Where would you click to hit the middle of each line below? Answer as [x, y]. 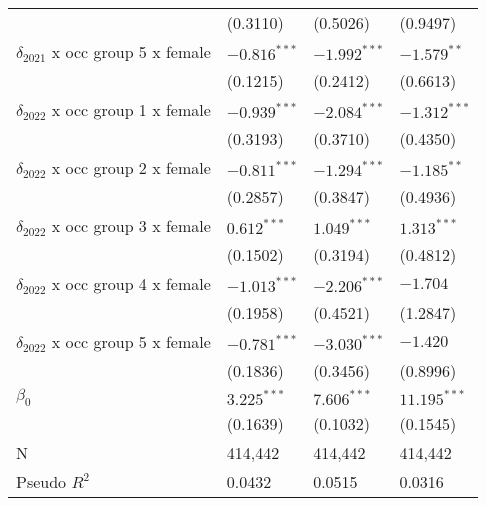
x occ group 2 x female [131, 167]
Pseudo [41, 482]
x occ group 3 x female [131, 225]
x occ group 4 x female [131, 283]
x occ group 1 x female [131, 109]
